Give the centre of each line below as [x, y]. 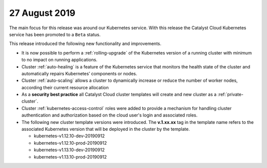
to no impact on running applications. [59, 60]
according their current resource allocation [65, 87]
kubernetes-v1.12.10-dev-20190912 [69, 136]
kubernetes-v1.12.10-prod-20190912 [70, 143]
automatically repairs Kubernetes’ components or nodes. [79, 73]
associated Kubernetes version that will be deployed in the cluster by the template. [106, 129]
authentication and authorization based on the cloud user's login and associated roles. [110, 115]
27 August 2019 [42, 13]
